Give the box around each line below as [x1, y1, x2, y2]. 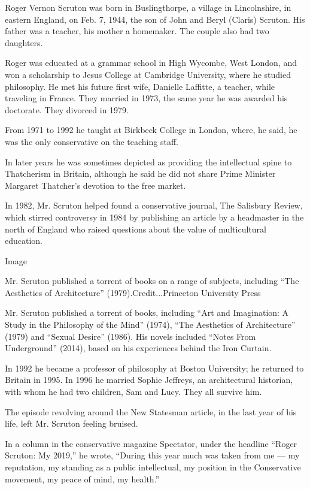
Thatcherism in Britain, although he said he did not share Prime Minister [5, 167, 276, 180]
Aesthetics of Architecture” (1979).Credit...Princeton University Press [5, 286, 261, 298]
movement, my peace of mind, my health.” [5, 472, 160, 485]
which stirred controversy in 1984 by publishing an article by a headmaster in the [5, 210, 304, 223]
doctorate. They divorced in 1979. [5, 103, 129, 116]
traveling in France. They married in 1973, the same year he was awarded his [5, 92, 288, 104]
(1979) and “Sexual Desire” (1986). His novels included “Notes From [5, 330, 256, 342]
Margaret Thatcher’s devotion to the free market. [5, 179, 186, 191]
